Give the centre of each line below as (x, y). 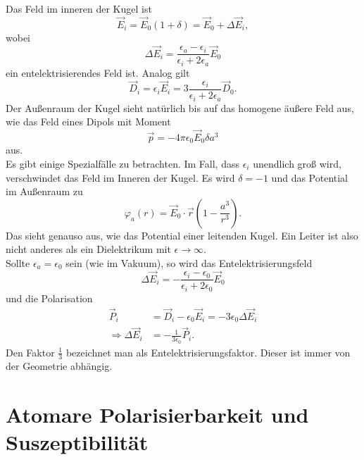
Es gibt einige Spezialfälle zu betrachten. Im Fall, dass (123, 163)
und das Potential (310, 177)
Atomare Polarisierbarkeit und (157, 415)
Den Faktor (30, 352)
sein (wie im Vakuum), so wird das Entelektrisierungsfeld (189, 262)
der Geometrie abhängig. (59, 366)
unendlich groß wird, (297, 163)
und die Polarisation (49, 298)
